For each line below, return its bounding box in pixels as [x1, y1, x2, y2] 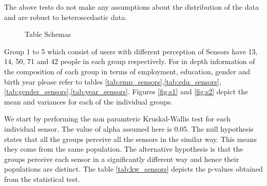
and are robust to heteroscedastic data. [4, 11, 127, 22]
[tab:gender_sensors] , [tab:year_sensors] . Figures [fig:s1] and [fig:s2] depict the [4, 86, 249, 97]
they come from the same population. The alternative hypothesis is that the [4, 143, 243, 154]
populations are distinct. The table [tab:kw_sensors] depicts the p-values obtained [4, 163, 263, 174]
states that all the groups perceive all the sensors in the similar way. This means [4, 133, 257, 144]
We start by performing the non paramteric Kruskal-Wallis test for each [4, 113, 231, 124]
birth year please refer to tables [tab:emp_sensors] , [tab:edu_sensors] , [4, 76, 221, 87]
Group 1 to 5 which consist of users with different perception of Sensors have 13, [4, 46, 258, 56]
